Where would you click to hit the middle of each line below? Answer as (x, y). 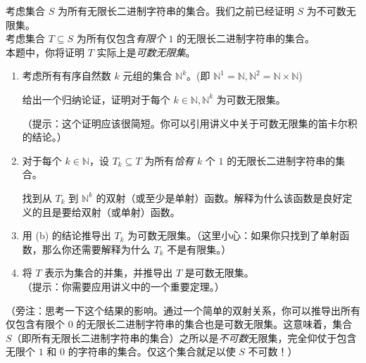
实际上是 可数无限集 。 (146, 52)
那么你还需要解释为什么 (96, 249)
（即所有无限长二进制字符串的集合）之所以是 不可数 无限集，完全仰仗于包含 (184, 337)
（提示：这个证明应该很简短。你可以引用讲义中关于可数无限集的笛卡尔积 (190, 123)
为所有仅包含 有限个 (121, 38)
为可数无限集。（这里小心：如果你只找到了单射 (234, 235)
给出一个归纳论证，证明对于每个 (96, 99)
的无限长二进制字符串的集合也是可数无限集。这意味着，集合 (214, 324)
